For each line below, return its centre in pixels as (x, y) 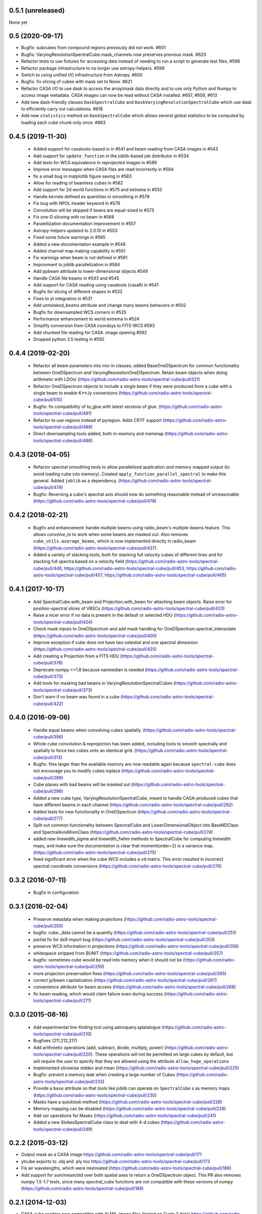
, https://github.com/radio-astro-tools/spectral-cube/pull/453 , (123, 568)
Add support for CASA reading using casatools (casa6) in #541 (96, 285)
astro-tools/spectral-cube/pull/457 (68, 575)
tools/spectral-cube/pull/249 (62, 1129)
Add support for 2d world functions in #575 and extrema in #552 (98, 190)
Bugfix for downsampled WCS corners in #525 (80, 312)
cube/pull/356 (47, 737)
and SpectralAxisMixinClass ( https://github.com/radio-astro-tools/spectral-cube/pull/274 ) (123, 832)
